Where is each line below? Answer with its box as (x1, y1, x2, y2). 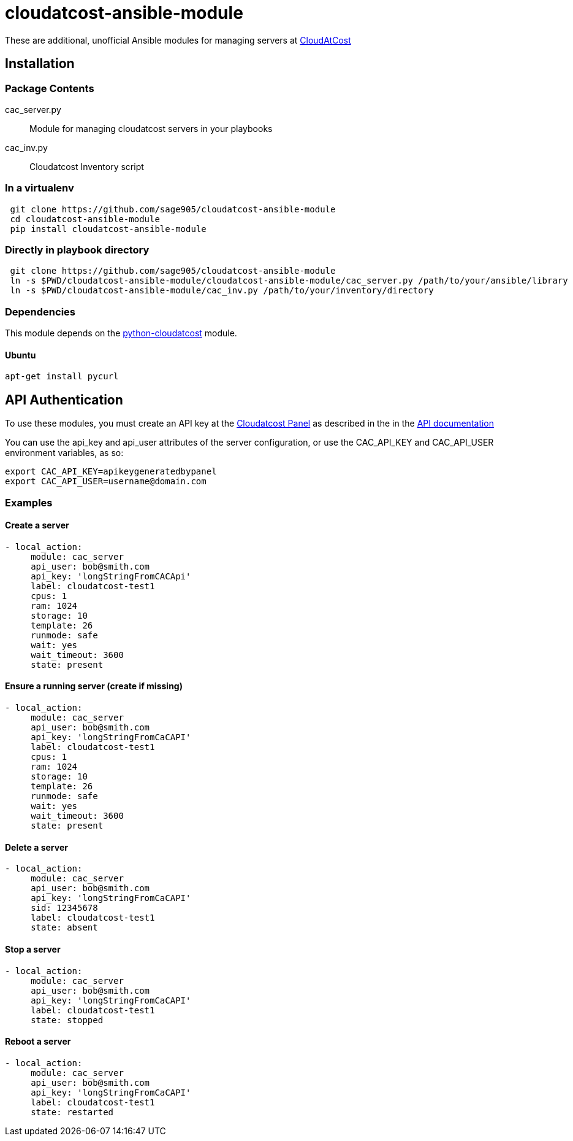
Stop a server (5, 943, 61, 954)
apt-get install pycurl (5, 371, 119, 382)
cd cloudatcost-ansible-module (10, 214, 160, 224)
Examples (5, 496, 53, 509)
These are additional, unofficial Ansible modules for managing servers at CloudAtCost (5, 34, 351, 45)
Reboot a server (5, 1036, 71, 1047)
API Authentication (5, 392, 123, 408)
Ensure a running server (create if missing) (5, 681, 183, 692)
